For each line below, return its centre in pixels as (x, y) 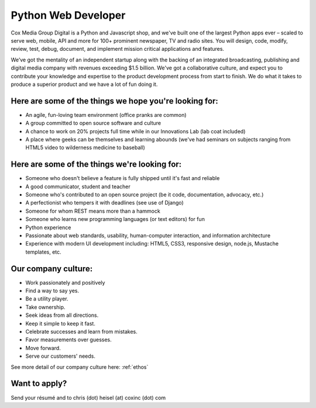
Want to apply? (39, 384)
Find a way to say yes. (52, 291)
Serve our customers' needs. (61, 356)
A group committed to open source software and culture (93, 123)
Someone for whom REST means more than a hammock (93, 211)
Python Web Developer (68, 15)
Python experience (48, 227)
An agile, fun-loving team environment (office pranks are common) (106, 115)
